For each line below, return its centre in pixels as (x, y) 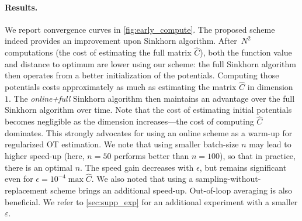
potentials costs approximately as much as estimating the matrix (121, 87)
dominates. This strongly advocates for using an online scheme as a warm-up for (149, 132)
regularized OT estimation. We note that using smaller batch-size (122, 144)
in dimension (270, 87)
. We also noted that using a (142, 179)
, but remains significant (243, 167)
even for (19, 179)
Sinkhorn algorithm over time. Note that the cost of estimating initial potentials (148, 110)
